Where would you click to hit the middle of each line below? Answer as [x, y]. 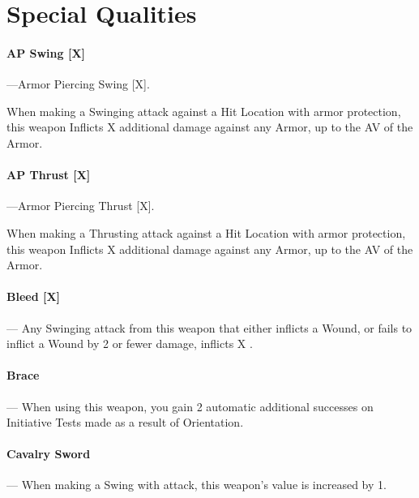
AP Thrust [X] [49, 175]
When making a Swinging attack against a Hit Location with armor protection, [204, 111]
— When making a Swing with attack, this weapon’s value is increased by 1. [197, 485]
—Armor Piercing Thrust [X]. [81, 206]
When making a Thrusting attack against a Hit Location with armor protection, [206, 232]
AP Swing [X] [46, 52]
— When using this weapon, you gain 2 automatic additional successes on [190, 406]
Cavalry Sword [49, 454]
